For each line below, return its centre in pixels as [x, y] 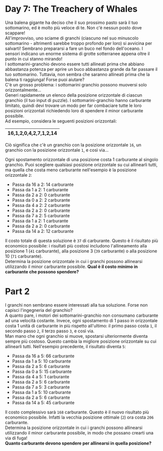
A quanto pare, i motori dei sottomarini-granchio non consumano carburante [82, 315]
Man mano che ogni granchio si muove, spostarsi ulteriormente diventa [76, 336]
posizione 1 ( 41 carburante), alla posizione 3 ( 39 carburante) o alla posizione [81, 251]
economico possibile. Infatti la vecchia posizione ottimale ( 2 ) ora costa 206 [80, 417]
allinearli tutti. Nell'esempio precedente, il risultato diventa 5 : [66, 346]
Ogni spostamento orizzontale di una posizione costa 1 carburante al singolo [81, 159]
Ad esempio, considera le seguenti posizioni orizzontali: [61, 121]
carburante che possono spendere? [42, 271]
